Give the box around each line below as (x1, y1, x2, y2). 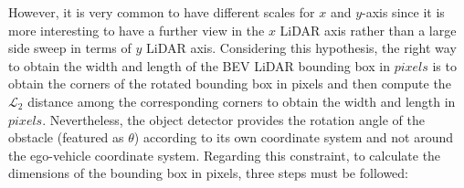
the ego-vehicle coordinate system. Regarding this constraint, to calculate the (8, 145, 441, 164)
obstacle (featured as (8, 128, 124, 147)
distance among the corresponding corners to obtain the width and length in (27, 91, 456, 110)
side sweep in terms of (8, 38, 132, 57)
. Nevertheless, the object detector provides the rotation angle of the (42, 110, 425, 129)
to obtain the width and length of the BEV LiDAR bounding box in (8, 56, 390, 75)
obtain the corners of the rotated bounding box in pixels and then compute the (8, 74, 451, 93)
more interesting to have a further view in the (8, 20, 265, 39)
